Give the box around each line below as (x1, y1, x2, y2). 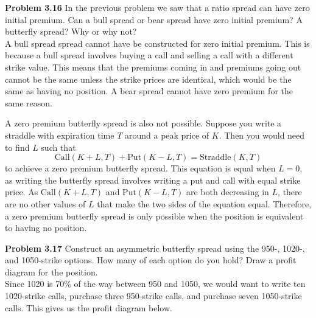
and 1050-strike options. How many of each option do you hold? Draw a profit (5, 254, 297, 266)
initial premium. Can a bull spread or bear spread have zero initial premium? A (5, 13, 303, 26)
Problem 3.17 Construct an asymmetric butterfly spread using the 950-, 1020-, (5, 241, 305, 254)
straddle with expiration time (5, 128, 114, 141)
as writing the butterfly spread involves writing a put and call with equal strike (5, 173, 301, 186)
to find (5, 140, 30, 153)
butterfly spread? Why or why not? (5, 25, 137, 38)
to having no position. (5, 221, 87, 234)
